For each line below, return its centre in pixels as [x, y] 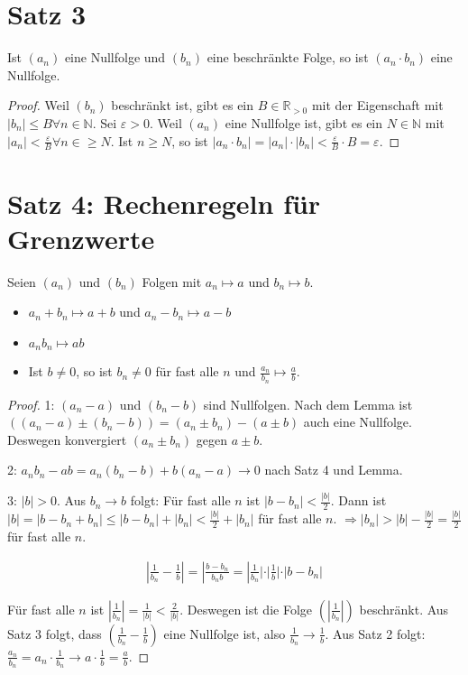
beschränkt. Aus [404, 609]
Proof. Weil [38, 105]
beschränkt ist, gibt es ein [183, 105]
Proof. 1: [31, 404]
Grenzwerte [81, 238]
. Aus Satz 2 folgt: [375, 633]
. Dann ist [358, 500]
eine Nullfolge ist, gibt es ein [304, 122]
